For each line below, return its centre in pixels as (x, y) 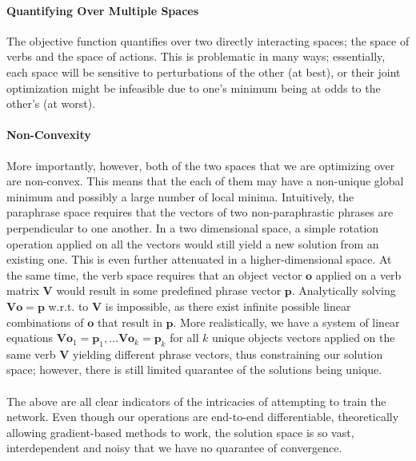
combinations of (45, 322)
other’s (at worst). (51, 103)
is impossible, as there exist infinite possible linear (228, 306)
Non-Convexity (49, 135)
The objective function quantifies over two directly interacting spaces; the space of (208, 40)
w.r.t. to (68, 306)
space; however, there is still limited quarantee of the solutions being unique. (194, 370)
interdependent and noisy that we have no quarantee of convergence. (174, 448)
